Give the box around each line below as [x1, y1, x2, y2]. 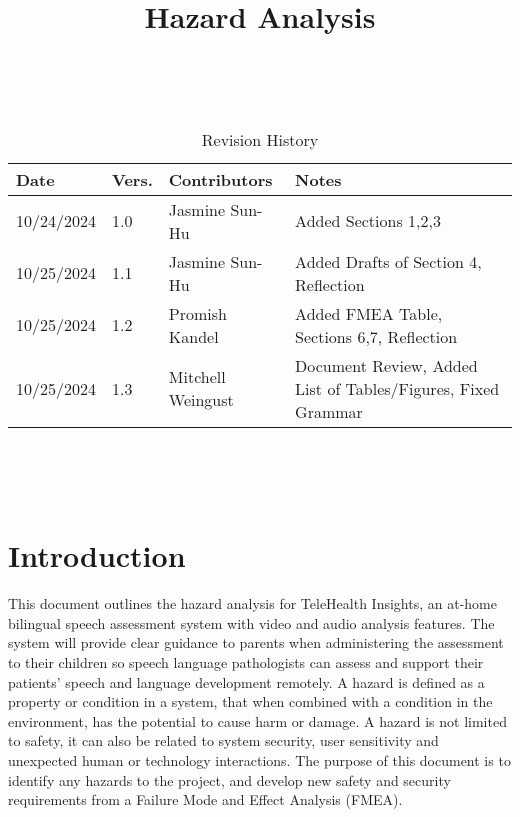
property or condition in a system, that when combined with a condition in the [8, 691, 493, 712]
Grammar [295, 399, 363, 423]
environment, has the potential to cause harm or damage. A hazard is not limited [8, 710, 507, 731]
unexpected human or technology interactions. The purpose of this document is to [8, 750, 511, 771]
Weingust [168, 388, 234, 412]
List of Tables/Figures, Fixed [295, 376, 500, 400]
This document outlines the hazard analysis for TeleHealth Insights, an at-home [8, 593, 497, 614]
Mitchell [168, 365, 226, 389]
